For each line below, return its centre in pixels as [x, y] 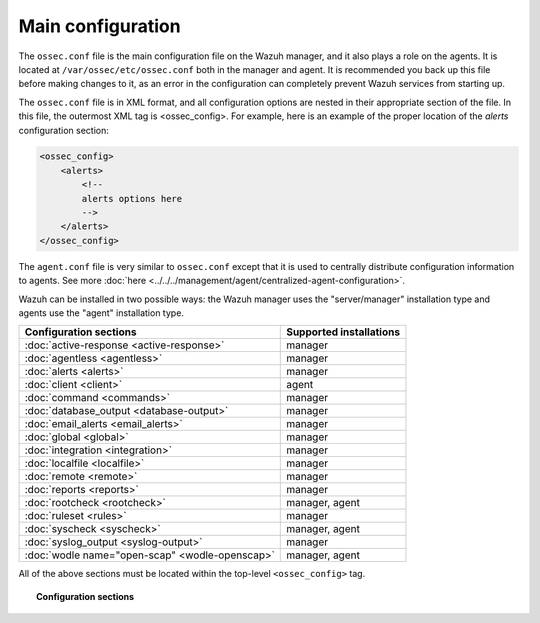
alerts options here [132, 198]
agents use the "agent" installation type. [101, 312]
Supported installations [343, 332]
